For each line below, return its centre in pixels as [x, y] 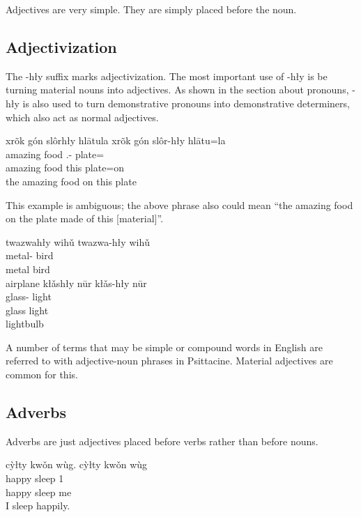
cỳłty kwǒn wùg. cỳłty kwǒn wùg [77, 464]
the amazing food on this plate [71, 181]
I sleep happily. [38, 506]
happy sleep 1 [35, 478]
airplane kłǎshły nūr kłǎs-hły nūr [76, 283]
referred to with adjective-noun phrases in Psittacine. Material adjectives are [169, 361]
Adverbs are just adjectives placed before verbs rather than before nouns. [162, 441]
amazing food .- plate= [55, 154]
